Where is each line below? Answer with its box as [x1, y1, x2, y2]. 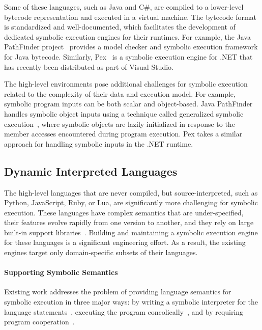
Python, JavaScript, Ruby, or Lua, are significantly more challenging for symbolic [4, 197, 258, 208]
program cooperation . [4, 316, 75, 327]
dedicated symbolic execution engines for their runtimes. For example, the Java [4, 31, 251, 42]
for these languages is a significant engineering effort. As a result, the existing [4, 237, 246, 248]
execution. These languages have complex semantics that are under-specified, [4, 207, 244, 217]
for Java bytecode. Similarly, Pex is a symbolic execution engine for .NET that [4, 51, 253, 62]
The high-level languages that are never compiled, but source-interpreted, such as [4, 187, 258, 198]
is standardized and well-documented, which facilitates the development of [4, 21, 236, 32]
